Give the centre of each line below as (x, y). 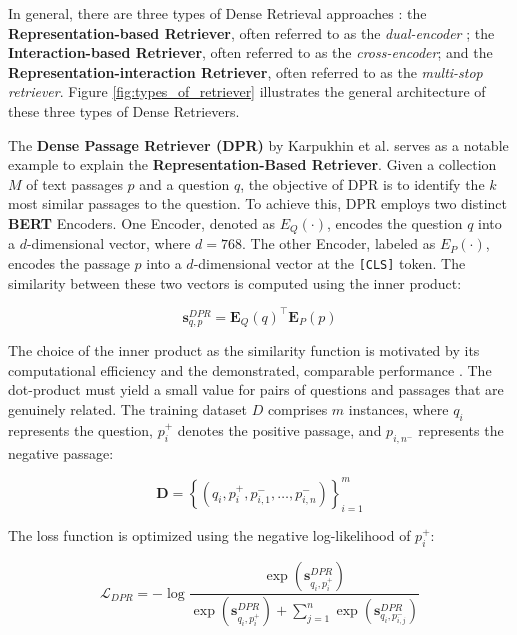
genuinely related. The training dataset (127, 408)
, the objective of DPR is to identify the (362, 183)
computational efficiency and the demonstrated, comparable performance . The (250, 369)
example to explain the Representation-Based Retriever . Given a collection (252, 164)
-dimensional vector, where (108, 243)
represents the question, (80, 429)
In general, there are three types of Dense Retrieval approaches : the (217, 13)
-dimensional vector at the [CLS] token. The (329, 262)
